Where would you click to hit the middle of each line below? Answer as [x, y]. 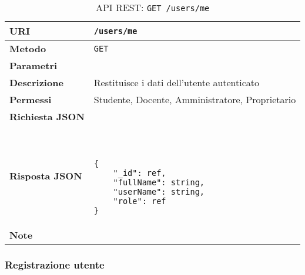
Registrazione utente [55, 264]
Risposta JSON [46, 176]
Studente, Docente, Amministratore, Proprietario [195, 99]
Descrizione [36, 82]
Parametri [33, 65]
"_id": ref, [140, 173]
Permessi [31, 99]
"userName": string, [159, 192]
